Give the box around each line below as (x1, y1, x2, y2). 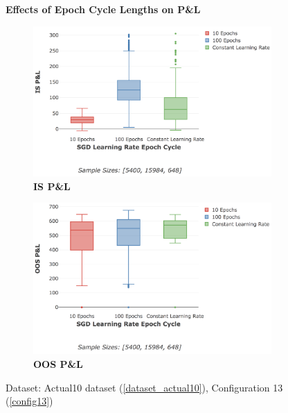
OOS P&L (33, 357, 83, 371)
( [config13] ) (6, 394, 53, 408)
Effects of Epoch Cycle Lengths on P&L (6, 2, 201, 16)
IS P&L (33, 178, 71, 193)
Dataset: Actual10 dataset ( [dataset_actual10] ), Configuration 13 (6, 380, 283, 394)
